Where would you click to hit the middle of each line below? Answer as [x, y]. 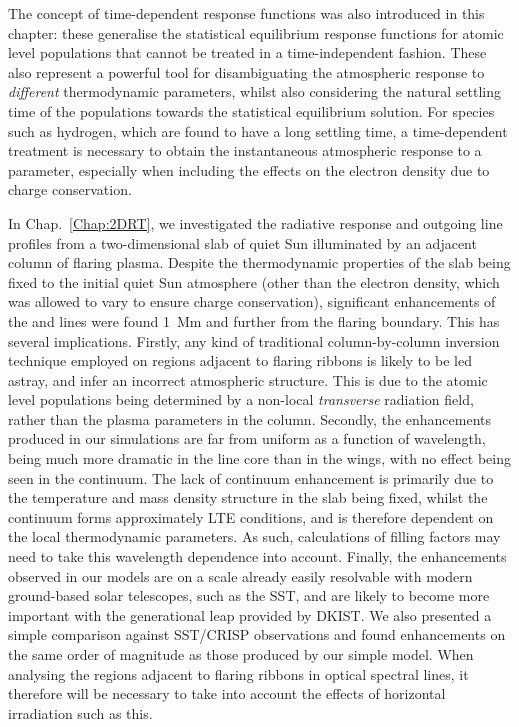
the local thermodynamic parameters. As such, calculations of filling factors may [254, 536]
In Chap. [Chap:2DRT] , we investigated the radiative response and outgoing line [255, 222]
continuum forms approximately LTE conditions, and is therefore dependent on [251, 516]
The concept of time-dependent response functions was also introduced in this [246, 13]
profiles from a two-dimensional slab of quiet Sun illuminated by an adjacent [242, 242]
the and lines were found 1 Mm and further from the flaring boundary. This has [254, 320]
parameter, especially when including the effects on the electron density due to [249, 169]
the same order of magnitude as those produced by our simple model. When [241, 654]
